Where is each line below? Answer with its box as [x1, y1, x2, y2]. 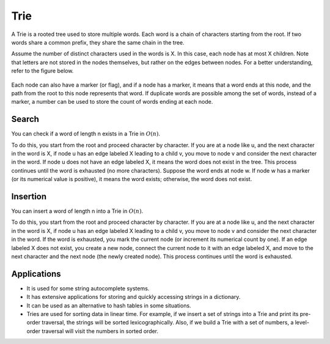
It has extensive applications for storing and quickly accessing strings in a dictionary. [26, 293, 241, 301]
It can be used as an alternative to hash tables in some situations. [26, 302, 192, 309]
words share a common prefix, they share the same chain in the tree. [11, 38, 185, 46]
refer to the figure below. [11, 67, 74, 74]
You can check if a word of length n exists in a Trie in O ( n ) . [11, 130, 160, 137]
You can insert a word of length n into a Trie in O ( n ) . [11, 207, 144, 215]
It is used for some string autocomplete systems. [26, 284, 150, 292]
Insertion [11, 191, 47, 201]
